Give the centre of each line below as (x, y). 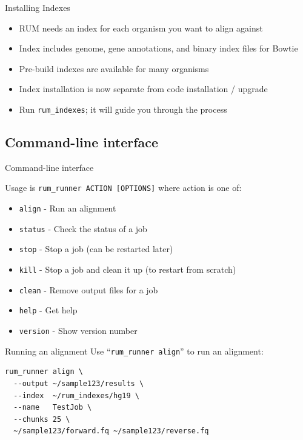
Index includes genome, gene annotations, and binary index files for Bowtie (158, 48)
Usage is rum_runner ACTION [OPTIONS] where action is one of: (123, 188)
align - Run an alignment (68, 208)
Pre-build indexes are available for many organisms (114, 68)
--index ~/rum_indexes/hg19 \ (76, 395)
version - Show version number (78, 331)
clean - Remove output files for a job (88, 289)
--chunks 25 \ (42, 419)
